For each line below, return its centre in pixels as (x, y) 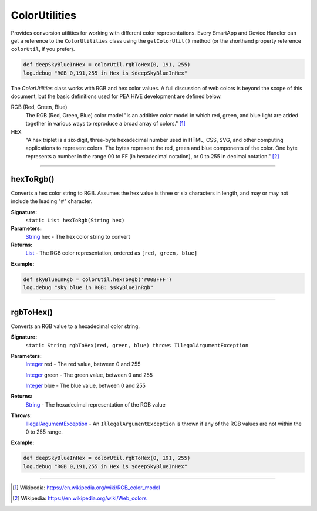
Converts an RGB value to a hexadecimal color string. (75, 326)
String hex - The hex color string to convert (78, 236)
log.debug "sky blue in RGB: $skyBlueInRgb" (88, 288)
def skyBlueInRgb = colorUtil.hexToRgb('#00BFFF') (98, 279)
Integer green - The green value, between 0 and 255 (89, 375)
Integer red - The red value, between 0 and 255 (83, 364)
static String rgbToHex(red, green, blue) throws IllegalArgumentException (137, 345)
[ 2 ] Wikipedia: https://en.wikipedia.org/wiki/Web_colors (80, 498)
